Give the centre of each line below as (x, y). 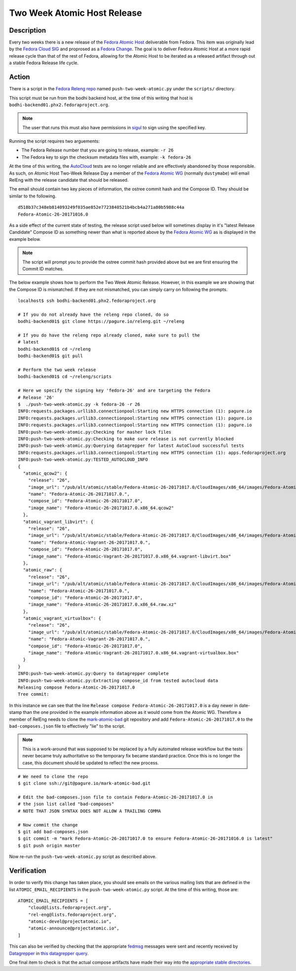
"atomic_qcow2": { (45, 473)
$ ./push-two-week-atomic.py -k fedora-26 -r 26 (79, 404)
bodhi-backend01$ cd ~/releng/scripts (65, 377)
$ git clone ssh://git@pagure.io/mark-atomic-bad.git (84, 784)
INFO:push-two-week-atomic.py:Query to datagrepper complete (93, 674)
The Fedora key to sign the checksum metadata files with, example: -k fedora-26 (106, 157)
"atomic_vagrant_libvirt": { (58, 522)
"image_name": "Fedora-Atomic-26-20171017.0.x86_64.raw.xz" (102, 605)
